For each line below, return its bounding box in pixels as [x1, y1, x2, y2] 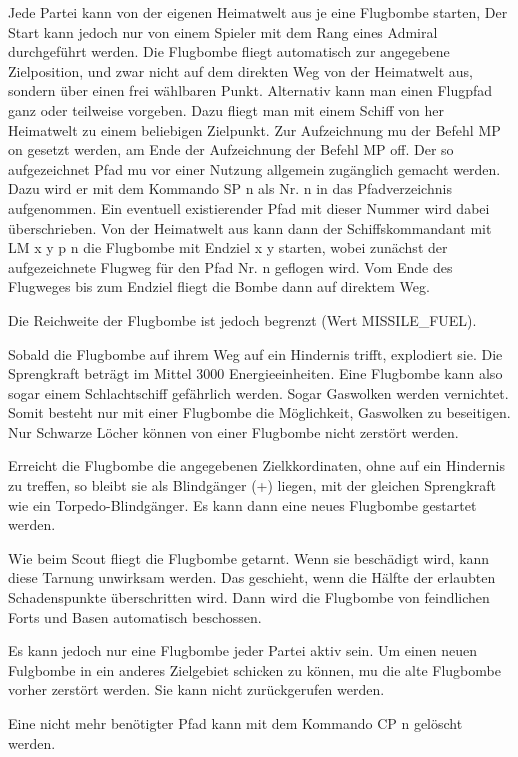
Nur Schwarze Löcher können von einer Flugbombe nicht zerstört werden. [8, 421, 459, 442]
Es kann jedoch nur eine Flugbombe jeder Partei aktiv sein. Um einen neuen [8, 640, 478, 661]
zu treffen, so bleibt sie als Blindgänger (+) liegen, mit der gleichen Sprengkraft [8, 475, 496, 496]
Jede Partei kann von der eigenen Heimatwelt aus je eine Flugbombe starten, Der [8, 2, 508, 22]
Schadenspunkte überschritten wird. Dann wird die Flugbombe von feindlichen [8, 587, 490, 608]
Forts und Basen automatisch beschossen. [8, 606, 262, 627]
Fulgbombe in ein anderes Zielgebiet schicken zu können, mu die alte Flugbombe [8, 659, 501, 680]
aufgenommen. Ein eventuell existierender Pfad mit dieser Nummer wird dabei [8, 197, 490, 218]
